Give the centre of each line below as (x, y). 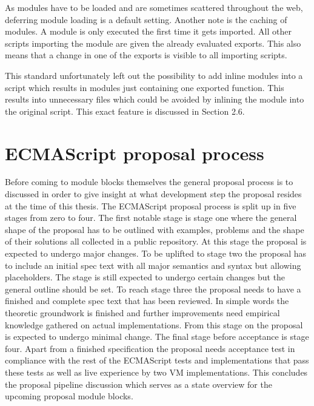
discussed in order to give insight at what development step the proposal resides (153, 194)
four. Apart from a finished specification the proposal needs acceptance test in (150, 348)
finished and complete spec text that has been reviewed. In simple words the (147, 301)
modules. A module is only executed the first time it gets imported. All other (148, 31)
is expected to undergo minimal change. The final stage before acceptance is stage (157, 337)
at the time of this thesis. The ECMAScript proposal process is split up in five (151, 205)
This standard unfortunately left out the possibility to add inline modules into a (154, 75)
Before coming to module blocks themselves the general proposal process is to (149, 182)
